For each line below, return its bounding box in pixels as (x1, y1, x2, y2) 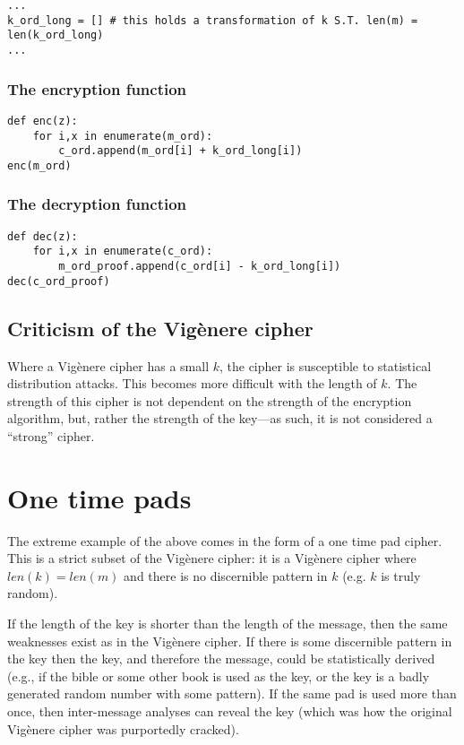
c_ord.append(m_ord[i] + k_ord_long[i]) (58, 144, 303, 158)
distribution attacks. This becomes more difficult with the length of (7, 374, 377, 393)
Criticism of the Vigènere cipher (7, 314, 314, 342)
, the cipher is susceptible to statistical (219, 356, 432, 375)
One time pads (7, 479, 192, 515)
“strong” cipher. (7, 426, 95, 445)
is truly (381, 566, 421, 585)
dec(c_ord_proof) (7, 274, 110, 288)
